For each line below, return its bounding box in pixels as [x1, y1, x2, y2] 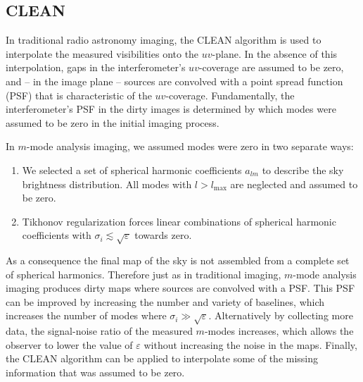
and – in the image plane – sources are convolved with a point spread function [6, 73, 343, 88]
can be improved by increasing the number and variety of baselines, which [6, 294, 325, 309]
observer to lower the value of [6, 337, 133, 352]
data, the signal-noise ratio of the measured [6, 324, 193, 338]
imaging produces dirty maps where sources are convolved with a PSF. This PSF [6, 281, 355, 295]
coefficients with [22, 228, 91, 242]
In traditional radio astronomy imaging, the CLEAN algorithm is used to [6, 32, 321, 47]
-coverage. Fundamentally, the [165, 87, 295, 102]
